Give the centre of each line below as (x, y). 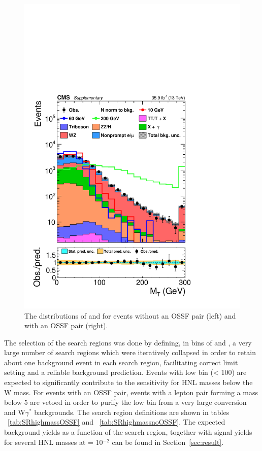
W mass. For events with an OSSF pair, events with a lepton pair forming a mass (131, 392)
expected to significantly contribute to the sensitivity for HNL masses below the (128, 382)
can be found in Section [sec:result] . (168, 442)
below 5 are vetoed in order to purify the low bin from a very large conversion (125, 402)
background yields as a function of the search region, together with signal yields (128, 432)
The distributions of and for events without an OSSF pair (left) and (130, 315)
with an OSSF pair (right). (66, 325)
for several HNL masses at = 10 (54, 442)
